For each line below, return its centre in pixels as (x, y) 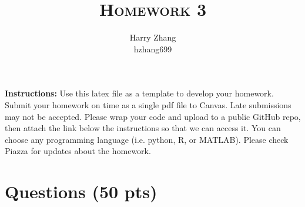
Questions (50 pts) (81, 191)
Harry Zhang (153, 37)
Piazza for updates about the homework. (78, 151)
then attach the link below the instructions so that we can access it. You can (143, 128)
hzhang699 (153, 49)
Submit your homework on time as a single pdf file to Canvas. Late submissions (148, 104)
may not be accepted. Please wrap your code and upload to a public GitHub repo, (153, 116)
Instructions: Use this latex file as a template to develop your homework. (139, 93)
